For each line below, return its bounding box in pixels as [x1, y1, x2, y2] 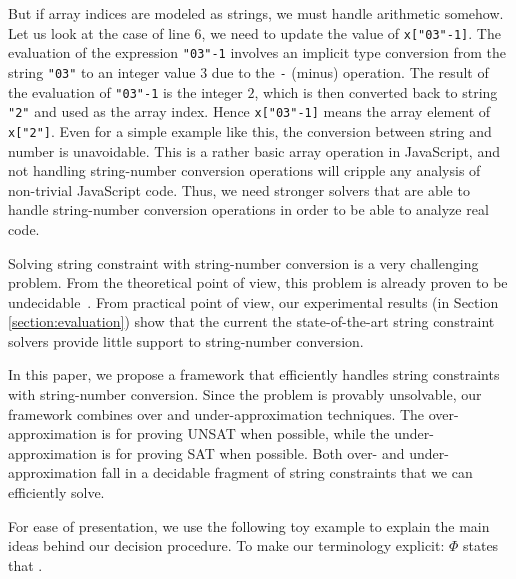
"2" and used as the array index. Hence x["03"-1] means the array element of [8, 101, 491, 122]
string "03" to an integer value [8, 61, 196, 82]
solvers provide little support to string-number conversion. [8, 330, 364, 351]
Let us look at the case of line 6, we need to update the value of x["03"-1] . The [8, 22, 501, 43]
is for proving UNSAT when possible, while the [101, 423, 390, 444]
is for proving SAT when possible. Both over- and [101, 442, 405, 463]
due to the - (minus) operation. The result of [211, 61, 489, 82]
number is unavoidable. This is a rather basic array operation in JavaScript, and [8, 140, 500, 161]
